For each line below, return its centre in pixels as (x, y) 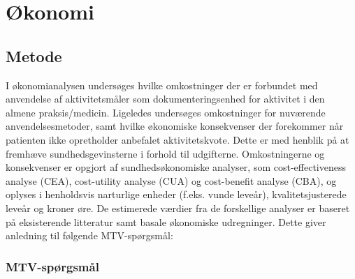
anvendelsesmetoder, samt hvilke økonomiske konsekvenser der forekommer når (175, 126)
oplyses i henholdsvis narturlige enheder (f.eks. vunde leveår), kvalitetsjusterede (176, 194)
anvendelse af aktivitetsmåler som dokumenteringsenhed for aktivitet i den (165, 99)
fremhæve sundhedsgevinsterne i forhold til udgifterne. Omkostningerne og (165, 153)
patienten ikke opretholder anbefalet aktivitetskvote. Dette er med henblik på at (177, 139)
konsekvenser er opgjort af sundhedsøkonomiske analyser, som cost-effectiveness (176, 167)
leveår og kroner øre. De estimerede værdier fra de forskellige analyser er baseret (178, 208)
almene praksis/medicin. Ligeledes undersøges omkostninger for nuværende (166, 112)
